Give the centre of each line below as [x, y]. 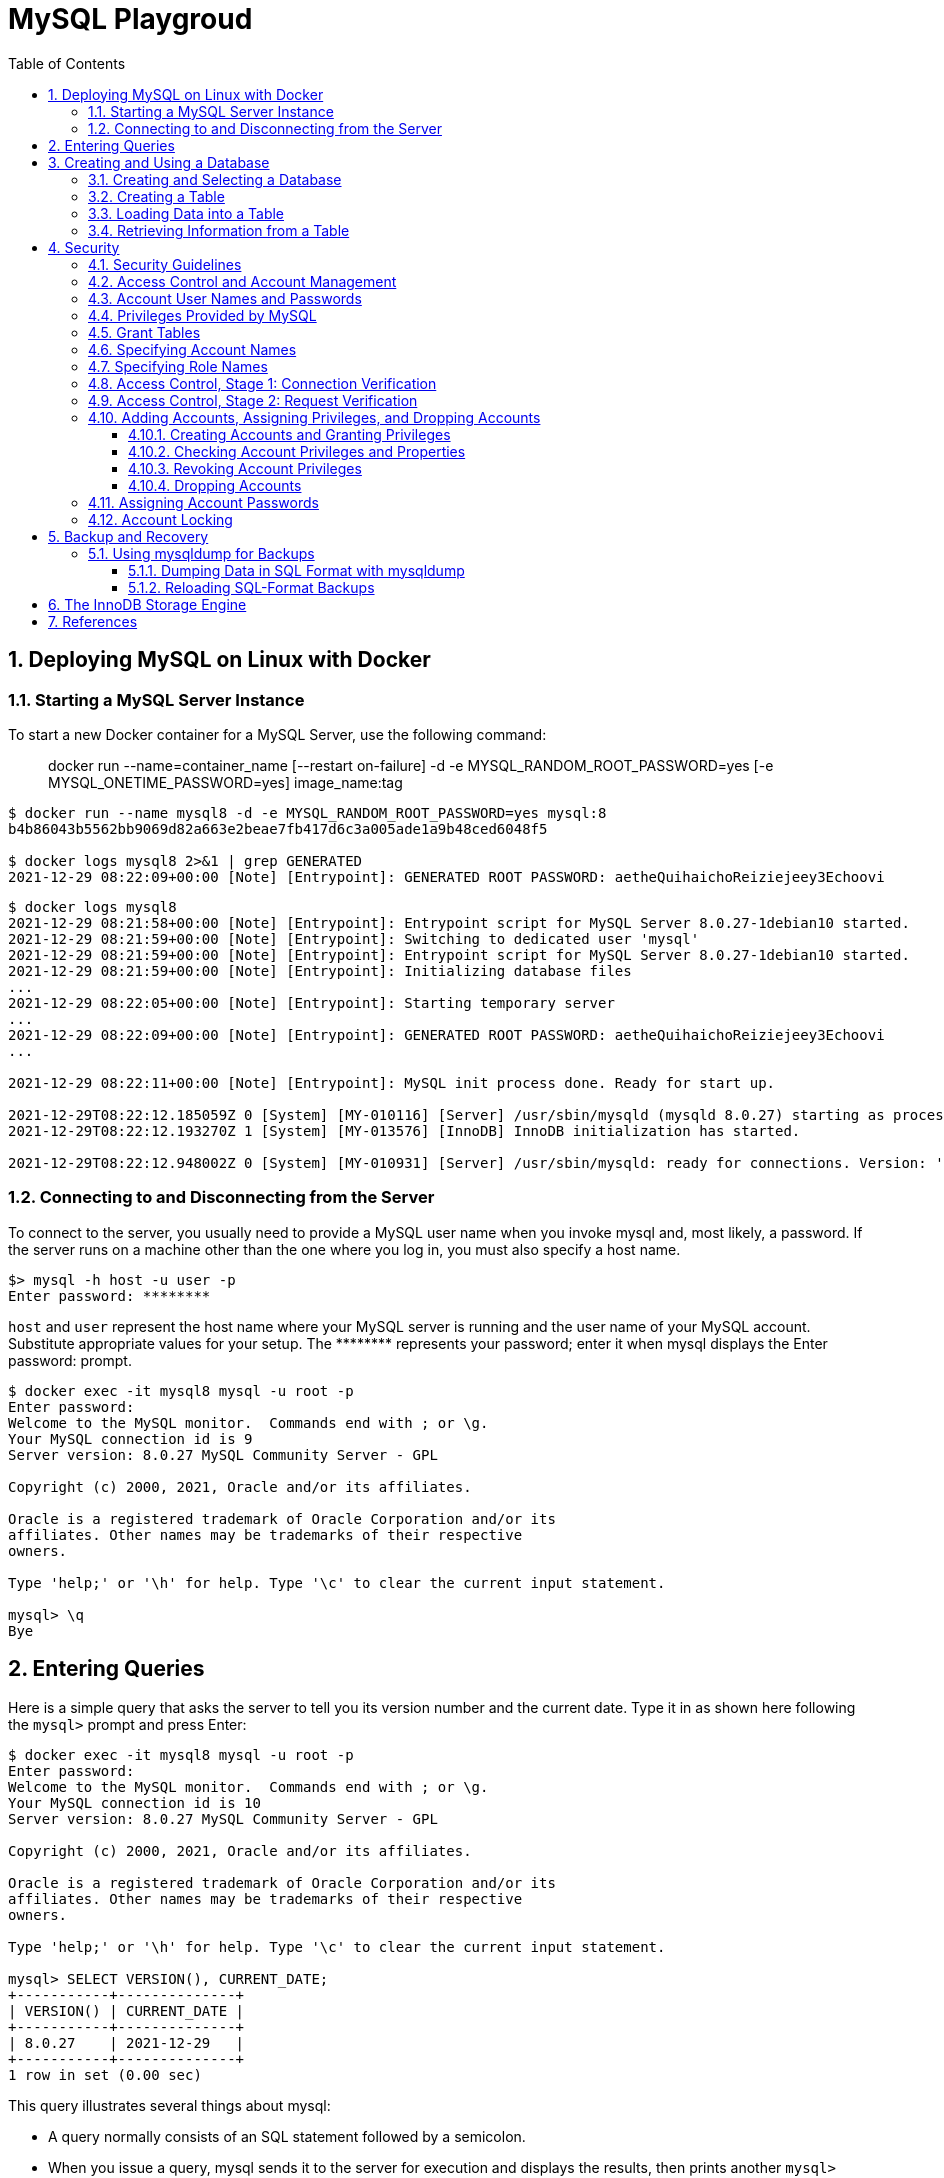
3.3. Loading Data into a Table [186, 213]
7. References [93, 621]
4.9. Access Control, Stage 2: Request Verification [253, 400]
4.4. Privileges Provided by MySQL [202, 315]
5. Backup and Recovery [128, 536]
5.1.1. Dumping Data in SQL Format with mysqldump [296, 570]
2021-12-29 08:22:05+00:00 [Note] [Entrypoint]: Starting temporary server [311, 1002]
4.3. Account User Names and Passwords [225, 298]
